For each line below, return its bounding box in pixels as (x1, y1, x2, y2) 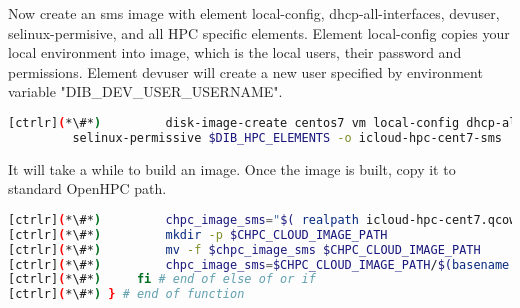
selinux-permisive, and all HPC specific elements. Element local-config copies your (8, 22, 510, 43)
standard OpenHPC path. (8, 178, 167, 199)
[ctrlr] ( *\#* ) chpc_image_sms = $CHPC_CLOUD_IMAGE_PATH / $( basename (8, 257, 510, 272)
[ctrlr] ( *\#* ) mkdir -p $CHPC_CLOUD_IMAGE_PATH (8, 227, 388, 242)
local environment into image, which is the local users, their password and (8, 42, 462, 63)
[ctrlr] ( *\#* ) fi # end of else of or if (8, 272, 316, 287)
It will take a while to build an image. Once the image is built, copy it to (8, 158, 456, 179)
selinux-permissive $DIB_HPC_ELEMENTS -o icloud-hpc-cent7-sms (72, 130, 502, 145)
